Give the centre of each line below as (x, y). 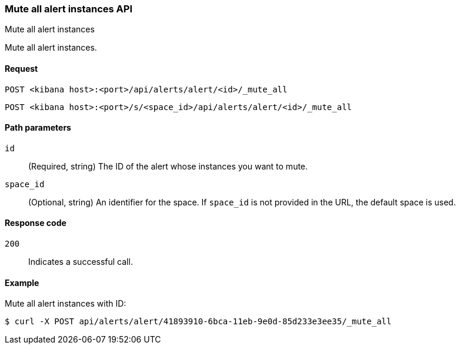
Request (21, 68)
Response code (36, 223)
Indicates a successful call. (81, 262)
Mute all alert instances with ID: (66, 304)
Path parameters (38, 128)
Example (22, 282)
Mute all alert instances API (69, 9)
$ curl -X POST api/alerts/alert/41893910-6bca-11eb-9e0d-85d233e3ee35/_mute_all (198, 322)
